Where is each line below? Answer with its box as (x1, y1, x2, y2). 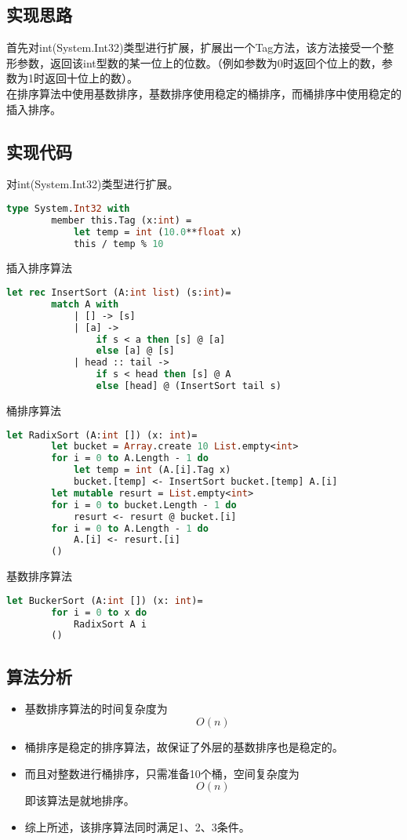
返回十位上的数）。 (44, 70, 138, 86)
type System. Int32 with (6, 202, 130, 214)
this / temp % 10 (73, 238, 164, 249)
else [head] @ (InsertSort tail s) (96, 380, 282, 392)
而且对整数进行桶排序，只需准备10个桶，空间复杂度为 (24, 765, 300, 781)
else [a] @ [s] (96, 345, 175, 357)
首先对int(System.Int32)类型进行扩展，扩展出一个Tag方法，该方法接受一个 (6, 39, 383, 56)
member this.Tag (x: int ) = (51, 214, 192, 226)
